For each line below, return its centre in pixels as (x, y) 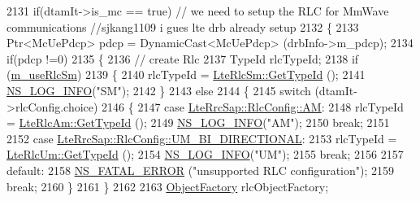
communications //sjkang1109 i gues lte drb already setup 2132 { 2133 (183, 26)
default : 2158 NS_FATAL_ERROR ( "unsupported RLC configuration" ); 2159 (200, 170)
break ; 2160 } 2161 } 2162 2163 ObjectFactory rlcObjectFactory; (168, 186)
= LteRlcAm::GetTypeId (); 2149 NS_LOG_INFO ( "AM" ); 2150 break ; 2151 (198, 122)
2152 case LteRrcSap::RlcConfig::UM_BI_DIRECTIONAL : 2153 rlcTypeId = (202, 138)
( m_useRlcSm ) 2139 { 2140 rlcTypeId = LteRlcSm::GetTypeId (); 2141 (186, 74)
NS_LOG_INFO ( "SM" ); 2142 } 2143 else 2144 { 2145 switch (159, 90)
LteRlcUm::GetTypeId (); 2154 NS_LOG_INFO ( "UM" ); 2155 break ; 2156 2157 (205, 154)
